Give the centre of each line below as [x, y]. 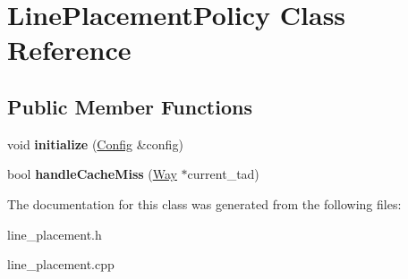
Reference [69, 50]
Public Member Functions [130, 106]
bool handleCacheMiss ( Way [92, 174]
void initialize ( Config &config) [95, 144]
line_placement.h [55, 234]
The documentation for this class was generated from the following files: [204, 203]
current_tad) [223, 174]
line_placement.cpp [61, 264]
